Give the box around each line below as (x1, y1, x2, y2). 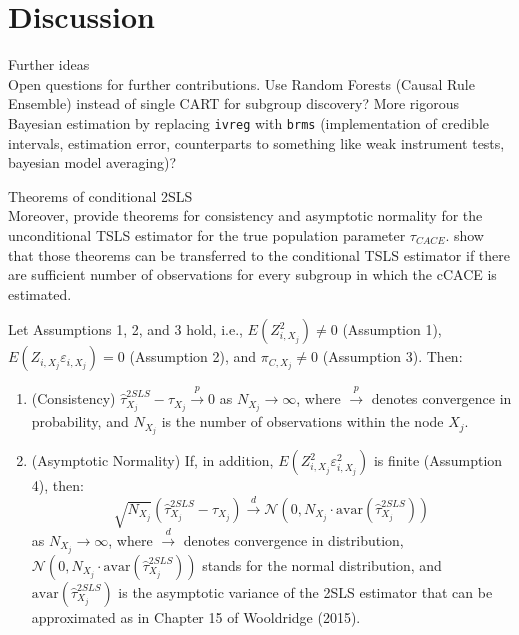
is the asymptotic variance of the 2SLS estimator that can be (118, 581, 493, 602)
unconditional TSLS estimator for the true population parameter (8, 224, 406, 245)
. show (445, 224, 484, 245)
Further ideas (8, 54, 90, 75)
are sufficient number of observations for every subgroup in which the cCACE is (8, 264, 497, 285)
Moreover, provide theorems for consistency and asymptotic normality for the (8, 205, 483, 226)
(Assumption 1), (342, 319, 442, 340)
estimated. (8, 283, 72, 304)
